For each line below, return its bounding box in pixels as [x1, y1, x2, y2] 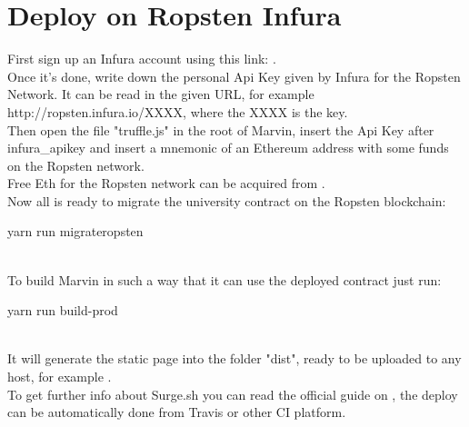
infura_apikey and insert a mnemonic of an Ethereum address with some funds [7, 138, 449, 157]
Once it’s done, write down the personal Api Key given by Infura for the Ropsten [7, 66, 461, 85]
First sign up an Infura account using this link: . [7, 49, 276, 68]
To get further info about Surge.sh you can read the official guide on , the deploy [7, 384, 458, 403]
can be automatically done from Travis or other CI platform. [7, 402, 346, 422]
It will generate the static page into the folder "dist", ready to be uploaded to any [7, 349, 462, 368]
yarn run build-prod [7, 301, 118, 320]
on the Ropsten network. [7, 155, 145, 174]
